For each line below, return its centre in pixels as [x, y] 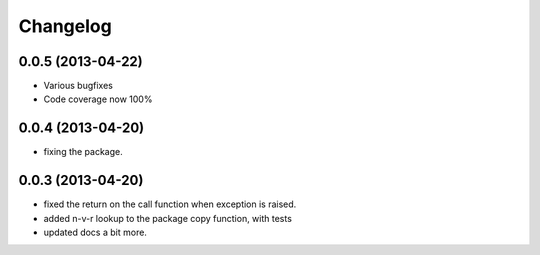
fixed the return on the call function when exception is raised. [170, 204]
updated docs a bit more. [95, 232]
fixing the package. [83, 152]
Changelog [65, 26]
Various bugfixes [78, 86]
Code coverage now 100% [98, 99]
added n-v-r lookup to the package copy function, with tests [167, 218]
